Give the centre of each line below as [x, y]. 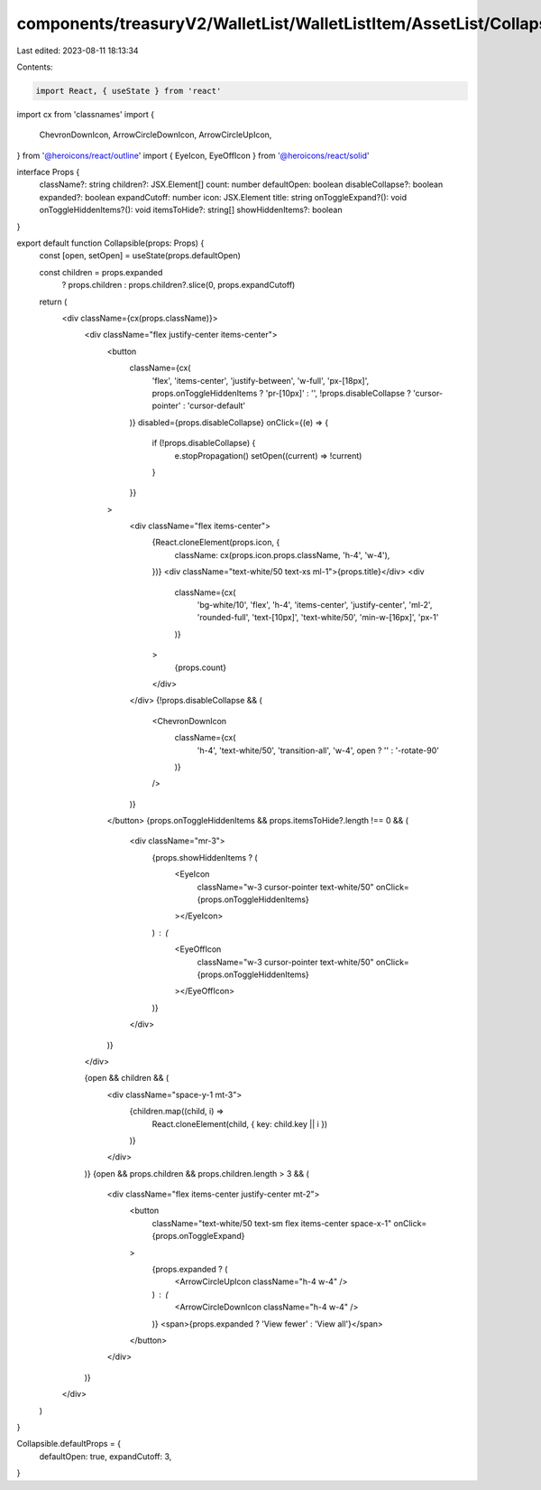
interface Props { [48, 172]
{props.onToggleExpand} [198, 1236]
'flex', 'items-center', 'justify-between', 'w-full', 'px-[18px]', [261, 380]
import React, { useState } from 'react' [128, 91]
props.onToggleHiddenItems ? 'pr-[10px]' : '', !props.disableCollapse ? [282, 393]
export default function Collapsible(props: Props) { [110, 243]
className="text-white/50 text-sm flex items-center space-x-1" [272, 1223]
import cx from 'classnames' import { [86, 114]
